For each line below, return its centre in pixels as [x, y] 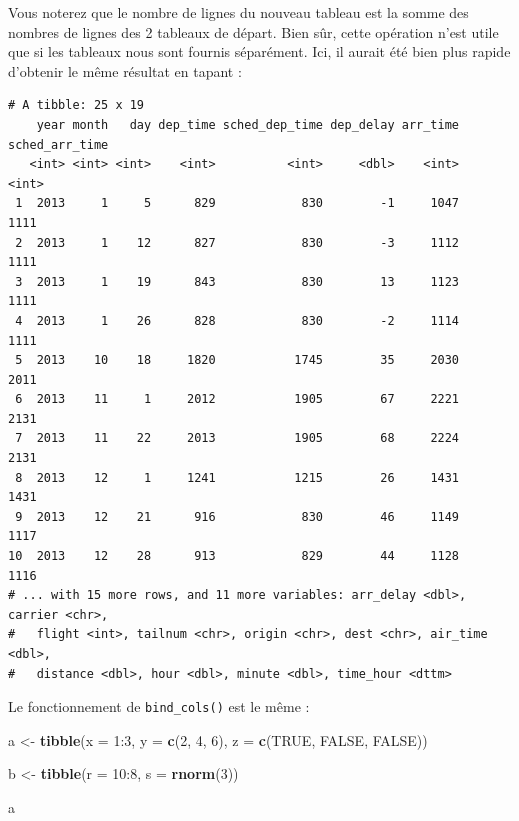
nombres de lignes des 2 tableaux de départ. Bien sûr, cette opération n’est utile [253, 31]
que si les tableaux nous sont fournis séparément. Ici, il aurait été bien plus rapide [259, 51]
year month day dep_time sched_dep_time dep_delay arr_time [248, 124]
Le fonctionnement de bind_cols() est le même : [159, 706]
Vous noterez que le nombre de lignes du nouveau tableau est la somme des [238, 12]
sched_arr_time [58, 144]
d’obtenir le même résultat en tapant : [125, 70]
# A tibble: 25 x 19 [76, 105]
